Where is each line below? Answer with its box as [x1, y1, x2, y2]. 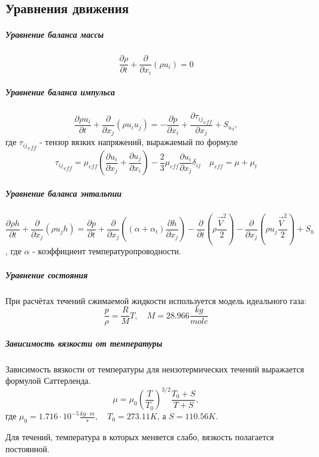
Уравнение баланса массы [5, 28, 104, 41]
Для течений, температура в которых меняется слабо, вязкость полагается [5, 431, 274, 443]
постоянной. [5, 442, 50, 455]
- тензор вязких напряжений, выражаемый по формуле [40, 136, 238, 148]
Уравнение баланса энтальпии [5, 187, 121, 199]
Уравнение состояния [5, 268, 88, 281]
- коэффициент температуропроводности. [32, 245, 181, 257]
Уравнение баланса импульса [5, 86, 116, 98]
